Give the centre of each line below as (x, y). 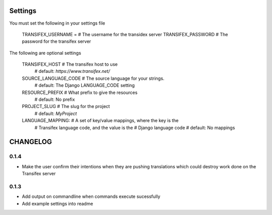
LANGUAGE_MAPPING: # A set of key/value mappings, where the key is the (100, 121)
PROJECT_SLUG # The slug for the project (66, 106)
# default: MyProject (56, 114)
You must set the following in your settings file (57, 23)
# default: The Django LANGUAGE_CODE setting (85, 85)
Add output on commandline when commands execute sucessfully (91, 196)
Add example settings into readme (57, 203)
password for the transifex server (56, 41)
